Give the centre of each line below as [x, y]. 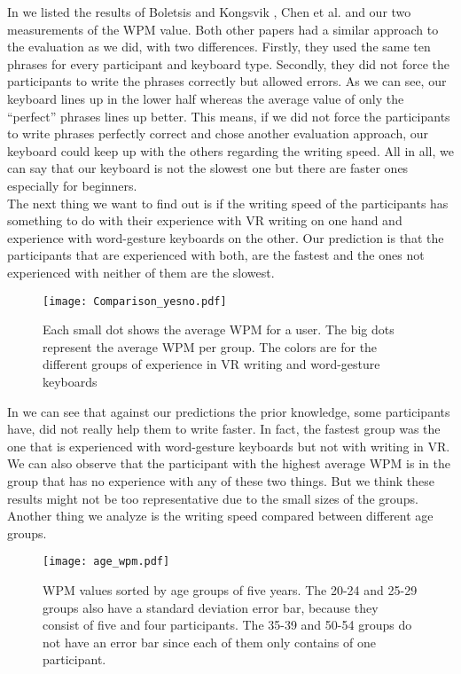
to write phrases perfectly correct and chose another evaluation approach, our [218, 133]
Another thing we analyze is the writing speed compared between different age [220, 516]
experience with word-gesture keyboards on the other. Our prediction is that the [226, 237]
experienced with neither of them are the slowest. [141, 272]
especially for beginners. [72, 185]
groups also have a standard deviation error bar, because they [211, 607]
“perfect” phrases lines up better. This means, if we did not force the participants [229, 116]
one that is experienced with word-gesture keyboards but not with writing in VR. [229, 446]
